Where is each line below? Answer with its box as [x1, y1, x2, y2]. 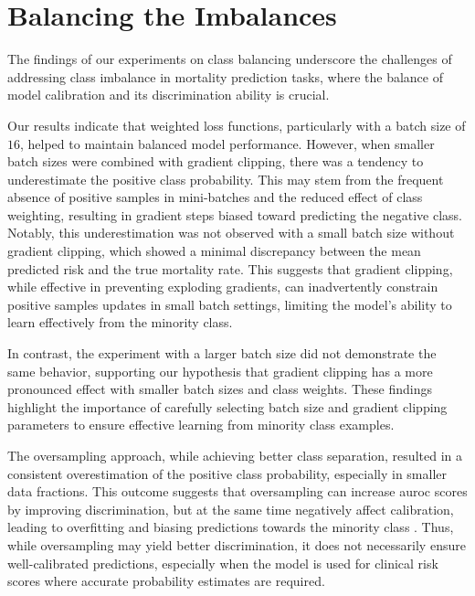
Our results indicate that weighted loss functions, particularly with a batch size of [7, 115, 466, 134]
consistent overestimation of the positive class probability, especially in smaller [7, 463, 447, 483]
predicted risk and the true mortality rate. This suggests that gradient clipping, [7, 259, 453, 278]
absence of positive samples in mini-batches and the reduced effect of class [7, 187, 423, 207]
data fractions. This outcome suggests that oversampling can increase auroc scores [7, 482, 468, 501]
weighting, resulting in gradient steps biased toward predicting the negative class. [7, 205, 463, 224]
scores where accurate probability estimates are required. [7, 571, 325, 591]
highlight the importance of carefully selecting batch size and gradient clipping [7, 397, 448, 416]
